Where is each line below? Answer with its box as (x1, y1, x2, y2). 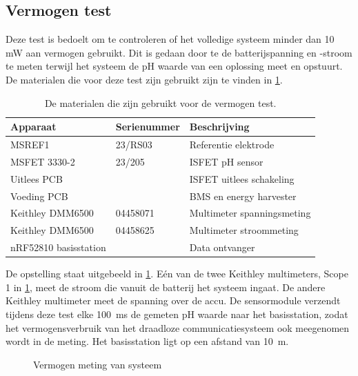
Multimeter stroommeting (189, 223, 299, 237)
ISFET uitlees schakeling (189, 171, 295, 186)
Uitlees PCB (10, 171, 63, 186)
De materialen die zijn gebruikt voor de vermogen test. (44, 95, 277, 110)
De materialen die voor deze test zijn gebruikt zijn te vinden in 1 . (6, 72, 283, 86)
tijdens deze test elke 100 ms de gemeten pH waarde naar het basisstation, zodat (6, 306, 348, 321)
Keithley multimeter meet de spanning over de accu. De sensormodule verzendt (6, 293, 341, 308)
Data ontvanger (189, 240, 255, 255)
